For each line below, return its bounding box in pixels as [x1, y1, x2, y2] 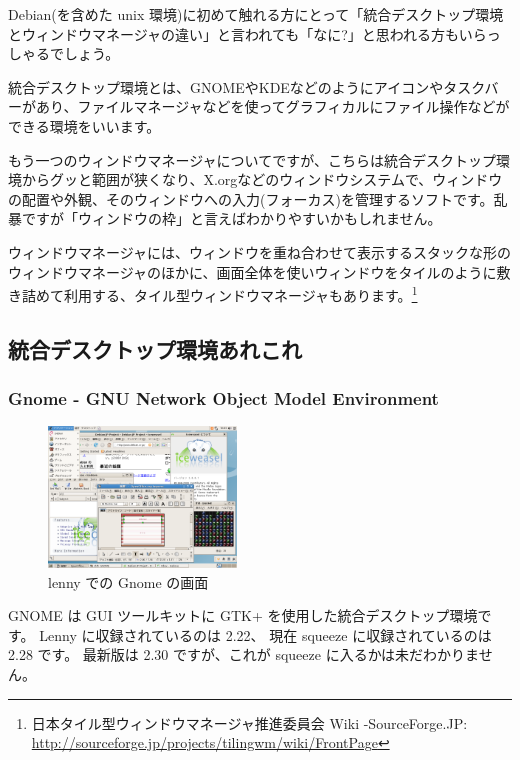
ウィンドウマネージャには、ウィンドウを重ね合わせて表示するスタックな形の [8, 241, 512, 262]
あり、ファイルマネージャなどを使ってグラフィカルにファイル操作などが [35, 96, 510, 117]
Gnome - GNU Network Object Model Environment [8, 386, 439, 411]
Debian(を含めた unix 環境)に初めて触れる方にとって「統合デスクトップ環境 [8, 4, 504, 24]
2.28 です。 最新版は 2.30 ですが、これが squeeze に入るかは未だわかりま [8, 644, 479, 665]
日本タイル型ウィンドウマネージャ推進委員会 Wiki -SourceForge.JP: [31, 712, 468, 733]
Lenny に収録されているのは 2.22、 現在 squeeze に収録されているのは [39, 624, 492, 645]
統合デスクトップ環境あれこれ [8, 333, 302, 364]
